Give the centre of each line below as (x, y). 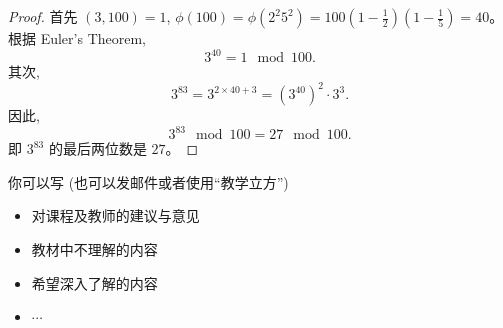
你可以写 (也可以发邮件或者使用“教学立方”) (148, 181)
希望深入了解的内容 (94, 282)
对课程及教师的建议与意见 (115, 215)
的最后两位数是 (97, 148)
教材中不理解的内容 (94, 249)
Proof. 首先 (43, 16)
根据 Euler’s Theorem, (77, 38)
